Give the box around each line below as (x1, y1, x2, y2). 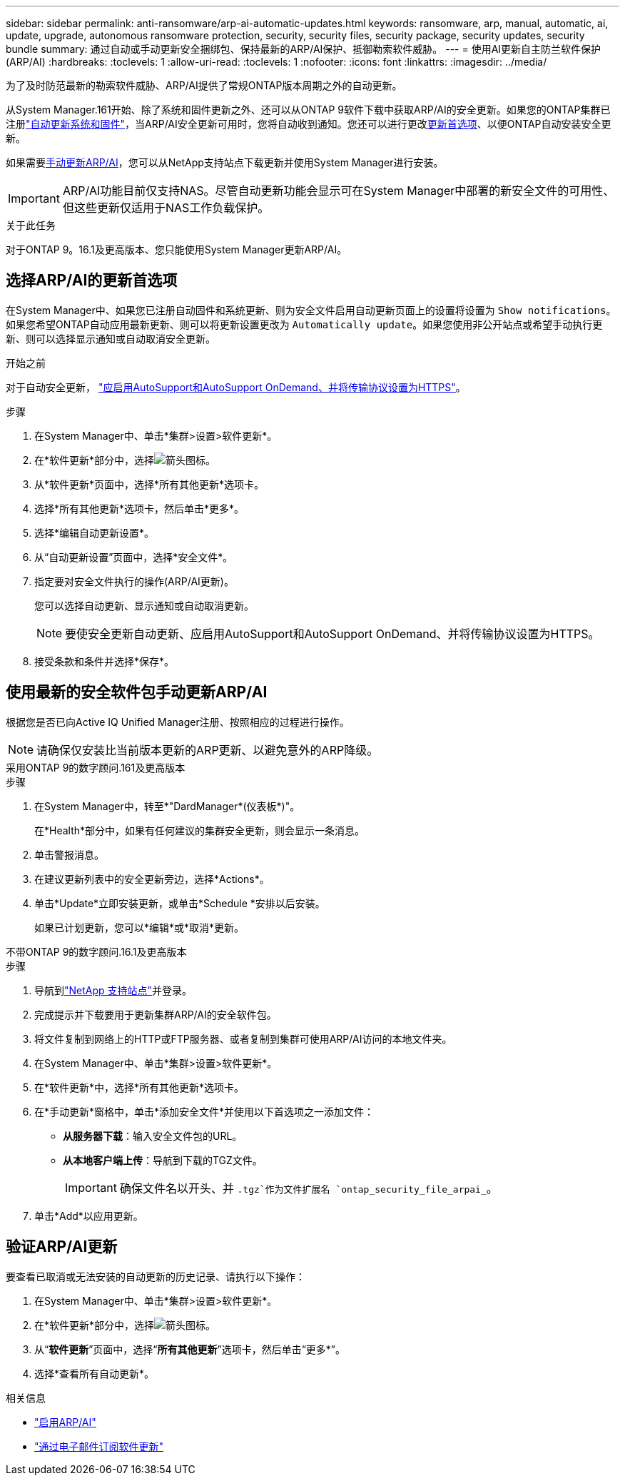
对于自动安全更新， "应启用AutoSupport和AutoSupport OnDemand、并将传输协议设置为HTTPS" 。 (6, 380, 466, 393)
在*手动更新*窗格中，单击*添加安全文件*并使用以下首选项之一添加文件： (34, 1105, 375, 1118)
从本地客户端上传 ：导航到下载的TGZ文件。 (63, 1153, 263, 1166)
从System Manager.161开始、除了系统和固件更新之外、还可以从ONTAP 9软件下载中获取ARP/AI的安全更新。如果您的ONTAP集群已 (6, 103, 611, 116)
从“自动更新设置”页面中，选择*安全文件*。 (34, 550, 233, 563)
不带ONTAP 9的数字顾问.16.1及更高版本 (6, 945, 187, 958)
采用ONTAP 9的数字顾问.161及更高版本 (6, 761, 186, 774)
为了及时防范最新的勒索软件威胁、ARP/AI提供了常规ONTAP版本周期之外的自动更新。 (6, 79, 402, 91)
